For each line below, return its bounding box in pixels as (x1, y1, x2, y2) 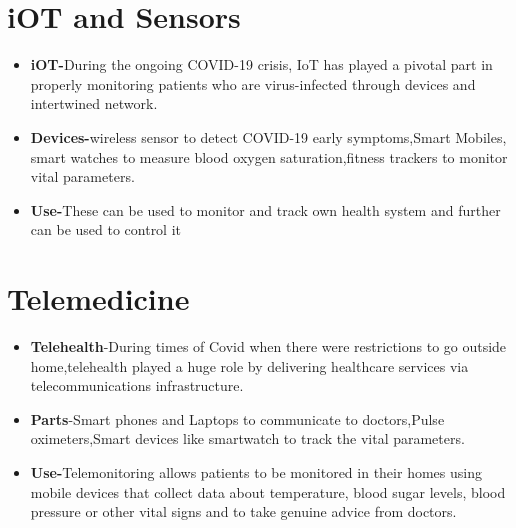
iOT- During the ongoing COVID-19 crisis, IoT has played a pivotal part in (30, 54, 493, 75)
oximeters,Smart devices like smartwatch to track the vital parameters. (30, 428, 465, 449)
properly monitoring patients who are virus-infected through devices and (30, 73, 476, 94)
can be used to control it (30, 219, 182, 240)
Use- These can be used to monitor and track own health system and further (30, 199, 501, 220)
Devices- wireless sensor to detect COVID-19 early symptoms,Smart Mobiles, (30, 126, 507, 147)
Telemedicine (7, 278, 190, 319)
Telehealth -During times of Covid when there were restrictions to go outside (30, 336, 507, 356)
